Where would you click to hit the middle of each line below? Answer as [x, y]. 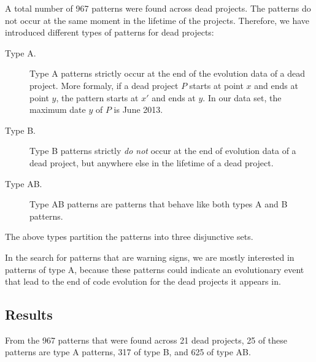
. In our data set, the [242, 97]
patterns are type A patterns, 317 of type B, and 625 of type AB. [128, 352]
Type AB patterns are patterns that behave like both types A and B [159, 204]
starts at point [216, 85]
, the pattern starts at [97, 97]
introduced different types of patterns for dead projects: [110, 32]
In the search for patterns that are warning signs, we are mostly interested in [150, 257]
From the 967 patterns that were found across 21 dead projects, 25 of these [146, 340]
